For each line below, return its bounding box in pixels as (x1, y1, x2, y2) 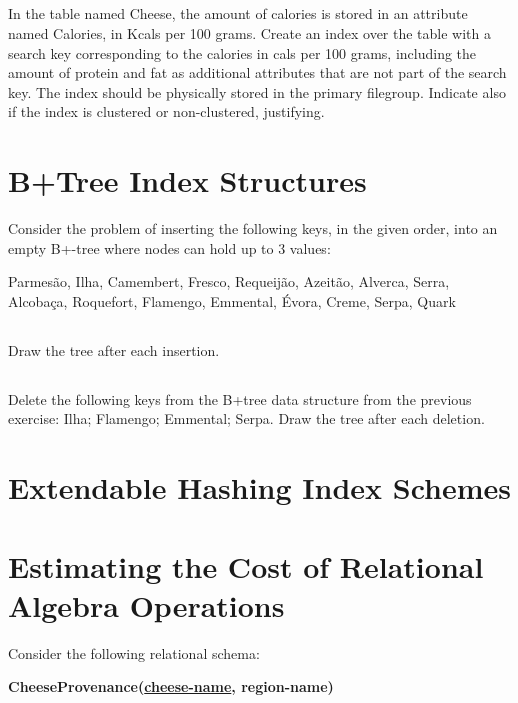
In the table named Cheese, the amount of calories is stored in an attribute (8, 3, 468, 24)
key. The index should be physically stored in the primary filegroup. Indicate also (8, 81, 506, 102)
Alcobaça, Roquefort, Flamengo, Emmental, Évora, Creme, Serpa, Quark (8, 290, 456, 311)
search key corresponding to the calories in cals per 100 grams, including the (8, 42, 477, 63)
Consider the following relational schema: (8, 642, 260, 663)
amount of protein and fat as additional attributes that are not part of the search (8, 62, 507, 83)
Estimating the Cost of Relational (8, 545, 484, 586)
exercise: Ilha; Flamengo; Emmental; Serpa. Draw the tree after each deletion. (8, 408, 485, 429)
